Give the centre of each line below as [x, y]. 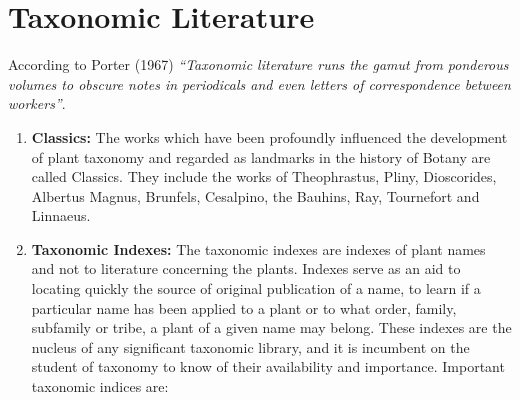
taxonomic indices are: [100, 386]
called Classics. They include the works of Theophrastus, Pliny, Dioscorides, [264, 176]
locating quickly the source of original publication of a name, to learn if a [256, 288]
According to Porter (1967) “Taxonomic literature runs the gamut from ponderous [258, 64]
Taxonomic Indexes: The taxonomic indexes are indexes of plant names [258, 248]
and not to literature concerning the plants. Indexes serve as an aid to [246, 268]
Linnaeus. [61, 215]
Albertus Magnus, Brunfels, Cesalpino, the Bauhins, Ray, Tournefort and [255, 195]
